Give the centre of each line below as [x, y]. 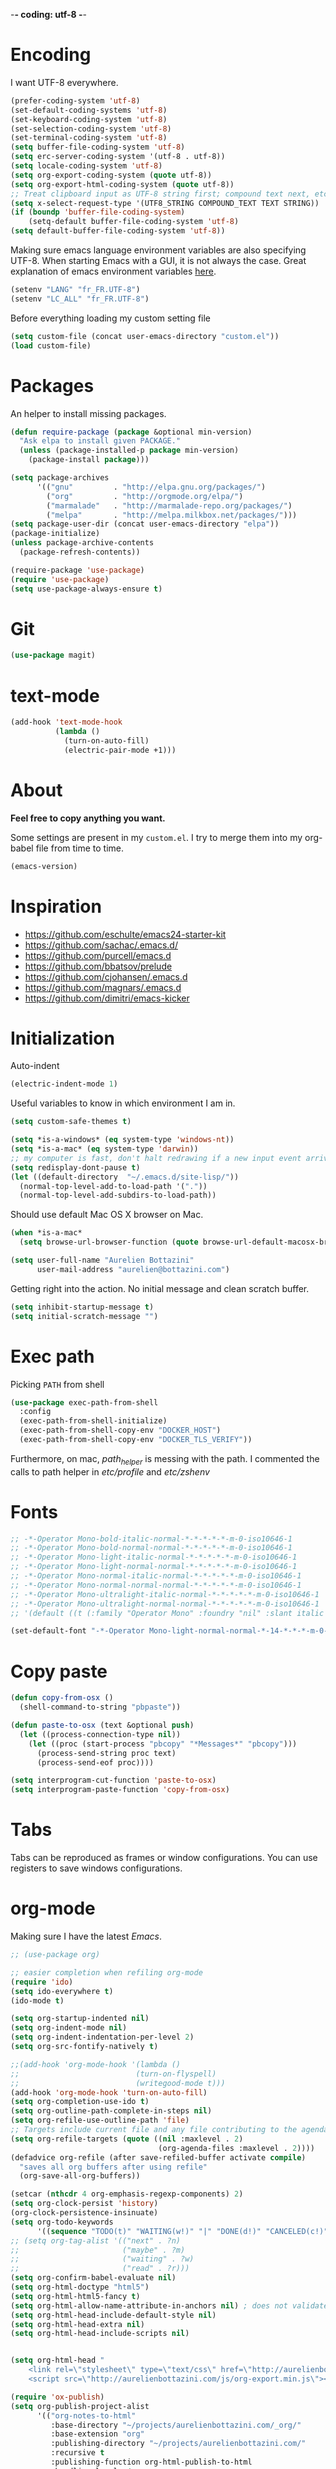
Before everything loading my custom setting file [111, 318]
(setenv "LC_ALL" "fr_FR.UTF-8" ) [80, 299]
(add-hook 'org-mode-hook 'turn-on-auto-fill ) [109, 2092]
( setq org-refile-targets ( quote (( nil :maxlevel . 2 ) [127, 2139]
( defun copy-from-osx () [62, 1698]
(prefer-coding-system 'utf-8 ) [75, 100]
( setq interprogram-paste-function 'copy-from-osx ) [120, 1790]
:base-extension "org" [97, 2434]
